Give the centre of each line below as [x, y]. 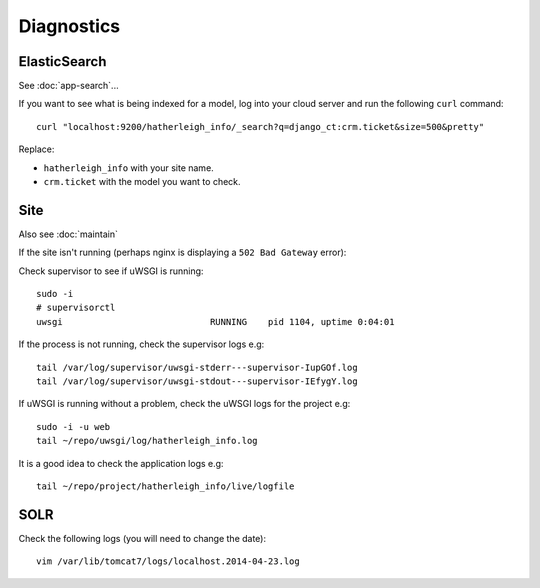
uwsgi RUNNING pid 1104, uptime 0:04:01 [215, 321]
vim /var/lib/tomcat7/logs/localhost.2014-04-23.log [168, 561]
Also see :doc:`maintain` [68, 234]
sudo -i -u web [73, 426]
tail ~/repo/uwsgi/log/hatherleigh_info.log [147, 441]
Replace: [36, 149]
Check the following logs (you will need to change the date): [142, 538]
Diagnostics [69, 26]
